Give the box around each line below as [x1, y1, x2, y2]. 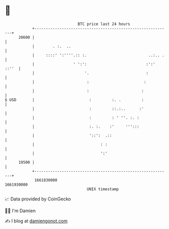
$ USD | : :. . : [5, 97, 144, 103]
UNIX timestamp [87, 186, 119, 192]
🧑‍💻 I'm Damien [5, 208, 36, 214]
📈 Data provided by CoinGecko [5, 196, 71, 202]
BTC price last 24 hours [77, 21, 130, 27]
